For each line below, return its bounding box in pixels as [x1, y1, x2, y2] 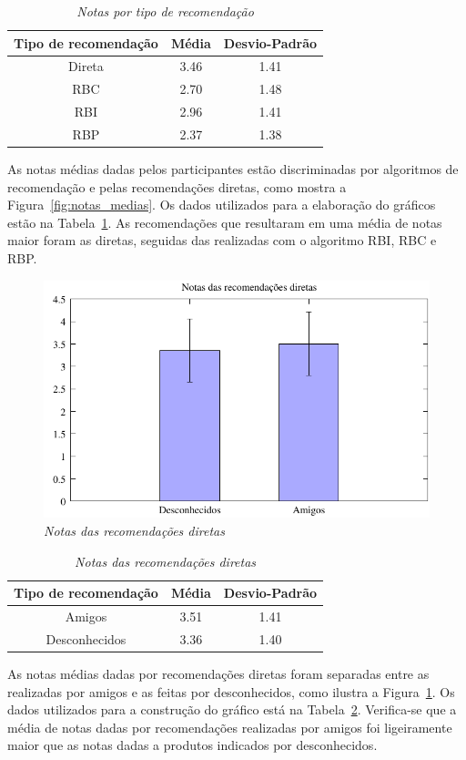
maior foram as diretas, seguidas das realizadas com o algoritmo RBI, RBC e [7, 231, 437, 250]
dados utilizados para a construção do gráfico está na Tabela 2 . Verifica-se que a [7, 700, 457, 719]
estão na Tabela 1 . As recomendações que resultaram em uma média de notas [7, 212, 442, 231]
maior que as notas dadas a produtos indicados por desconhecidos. [7, 735, 378, 755]
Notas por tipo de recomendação [76, 2, 254, 20]
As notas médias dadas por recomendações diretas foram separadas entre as [7, 663, 430, 683]
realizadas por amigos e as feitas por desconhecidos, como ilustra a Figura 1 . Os [7, 682, 455, 701]
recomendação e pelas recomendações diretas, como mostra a [7, 177, 347, 196]
